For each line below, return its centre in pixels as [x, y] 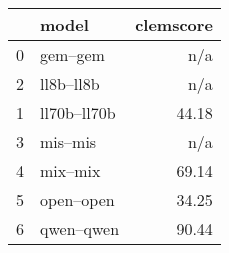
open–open [77, 199]
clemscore [174, 24]
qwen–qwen [80, 228]
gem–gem [72, 54]
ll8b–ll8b [70, 83]
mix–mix [70, 170]
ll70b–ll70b [78, 112]
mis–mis [68, 141]
